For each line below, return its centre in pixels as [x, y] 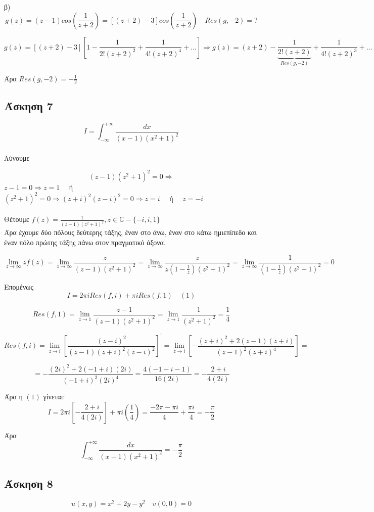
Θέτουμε [17, 219]
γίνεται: [54, 397]
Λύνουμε [17, 157]
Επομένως [19, 286]
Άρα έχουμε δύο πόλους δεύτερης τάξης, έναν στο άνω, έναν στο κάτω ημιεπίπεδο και [130, 232]
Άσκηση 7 [29, 105]
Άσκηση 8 [29, 483]
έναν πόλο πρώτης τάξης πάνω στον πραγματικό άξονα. [85, 242]
